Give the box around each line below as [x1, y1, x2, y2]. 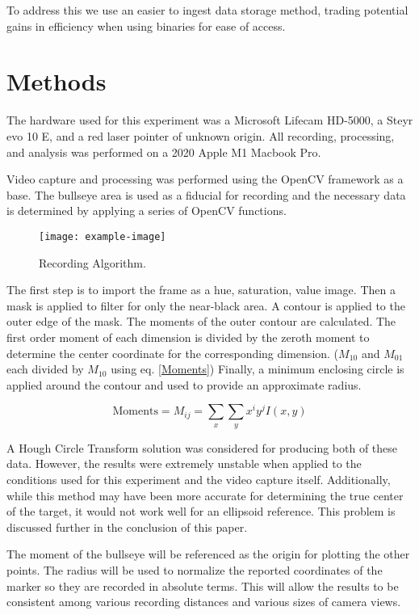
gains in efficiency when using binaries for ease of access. [6, 17, 286, 34]
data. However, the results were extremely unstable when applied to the [6, 455, 362, 472]
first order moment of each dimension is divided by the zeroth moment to [6, 328, 370, 345]
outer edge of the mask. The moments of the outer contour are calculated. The [6, 313, 396, 330]
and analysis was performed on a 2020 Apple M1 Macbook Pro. [6, 143, 321, 160]
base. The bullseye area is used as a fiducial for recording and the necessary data [6, 186, 406, 203]
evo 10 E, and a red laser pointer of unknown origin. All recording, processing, [6, 127, 395, 144]
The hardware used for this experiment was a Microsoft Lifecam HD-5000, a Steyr [6, 112, 413, 128]
